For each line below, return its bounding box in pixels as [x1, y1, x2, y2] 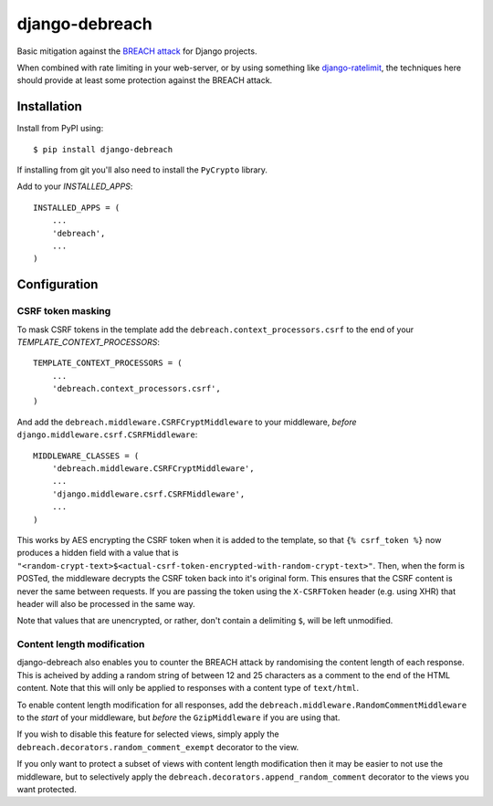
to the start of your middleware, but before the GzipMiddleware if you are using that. [16, 712, 341, 723]
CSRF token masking [16, 305, 111, 318]
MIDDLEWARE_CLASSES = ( [33, 450, 140, 461]
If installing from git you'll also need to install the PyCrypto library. [16, 164, 268, 175]
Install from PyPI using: [16, 123, 104, 134]
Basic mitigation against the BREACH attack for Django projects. [16, 46, 257, 57]
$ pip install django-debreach [33, 144, 173, 154]
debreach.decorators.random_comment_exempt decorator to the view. [16, 741, 299, 752]
